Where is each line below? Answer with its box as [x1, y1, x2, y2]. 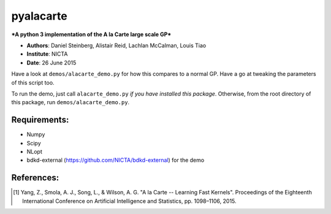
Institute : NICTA [26, 50, 68, 58]
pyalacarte [11, 9, 67, 23]
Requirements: [11, 115, 69, 125]
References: [11, 172, 59, 183]
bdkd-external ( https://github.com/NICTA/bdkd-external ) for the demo [26, 156, 205, 164]
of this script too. [11, 78, 55, 86]
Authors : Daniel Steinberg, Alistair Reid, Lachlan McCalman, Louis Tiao [26, 42, 207, 49]
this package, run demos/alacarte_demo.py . [11, 99, 130, 106]
